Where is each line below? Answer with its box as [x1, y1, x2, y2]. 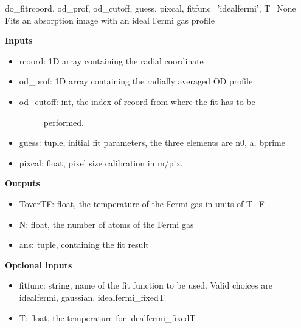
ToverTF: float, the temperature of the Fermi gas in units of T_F [19, 197, 265, 210]
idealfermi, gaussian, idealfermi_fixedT [19, 290, 165, 303]
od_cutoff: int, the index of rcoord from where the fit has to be [19, 95, 255, 108]
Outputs [5, 177, 40, 190]
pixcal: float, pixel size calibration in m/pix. [19, 156, 183, 169]
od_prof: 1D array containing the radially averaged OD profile [19, 75, 253, 87]
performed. [43, 115, 85, 128]
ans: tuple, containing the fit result [19, 238, 149, 251]
